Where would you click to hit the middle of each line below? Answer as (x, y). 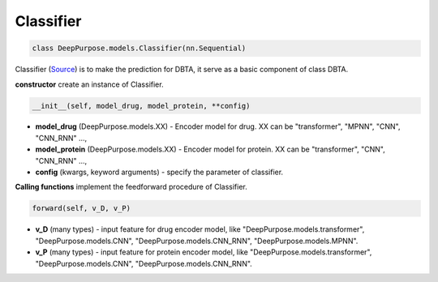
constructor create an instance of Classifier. (89, 84)
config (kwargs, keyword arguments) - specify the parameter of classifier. (159, 172)
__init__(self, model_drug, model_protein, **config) (141, 106)
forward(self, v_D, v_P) (82, 208)
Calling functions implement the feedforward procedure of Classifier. (131, 187)
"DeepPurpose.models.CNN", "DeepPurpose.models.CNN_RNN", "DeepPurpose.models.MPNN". (197, 241)
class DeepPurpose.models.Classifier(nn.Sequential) (139, 48)
